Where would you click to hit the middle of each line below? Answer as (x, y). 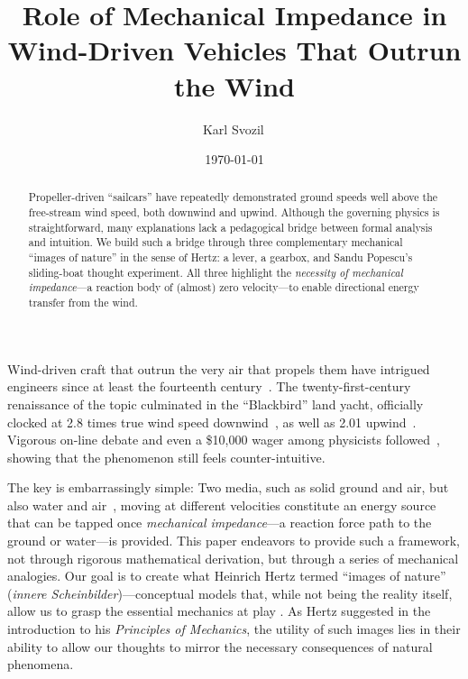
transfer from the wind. (83, 303)
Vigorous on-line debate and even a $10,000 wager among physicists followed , (224, 440)
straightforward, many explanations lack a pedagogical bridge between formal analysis (230, 227)
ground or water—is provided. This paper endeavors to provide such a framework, (234, 541)
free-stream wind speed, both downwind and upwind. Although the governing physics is (234, 212)
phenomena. (41, 664)
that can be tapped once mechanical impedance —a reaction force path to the (220, 523)
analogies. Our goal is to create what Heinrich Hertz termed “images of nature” (227, 576)
